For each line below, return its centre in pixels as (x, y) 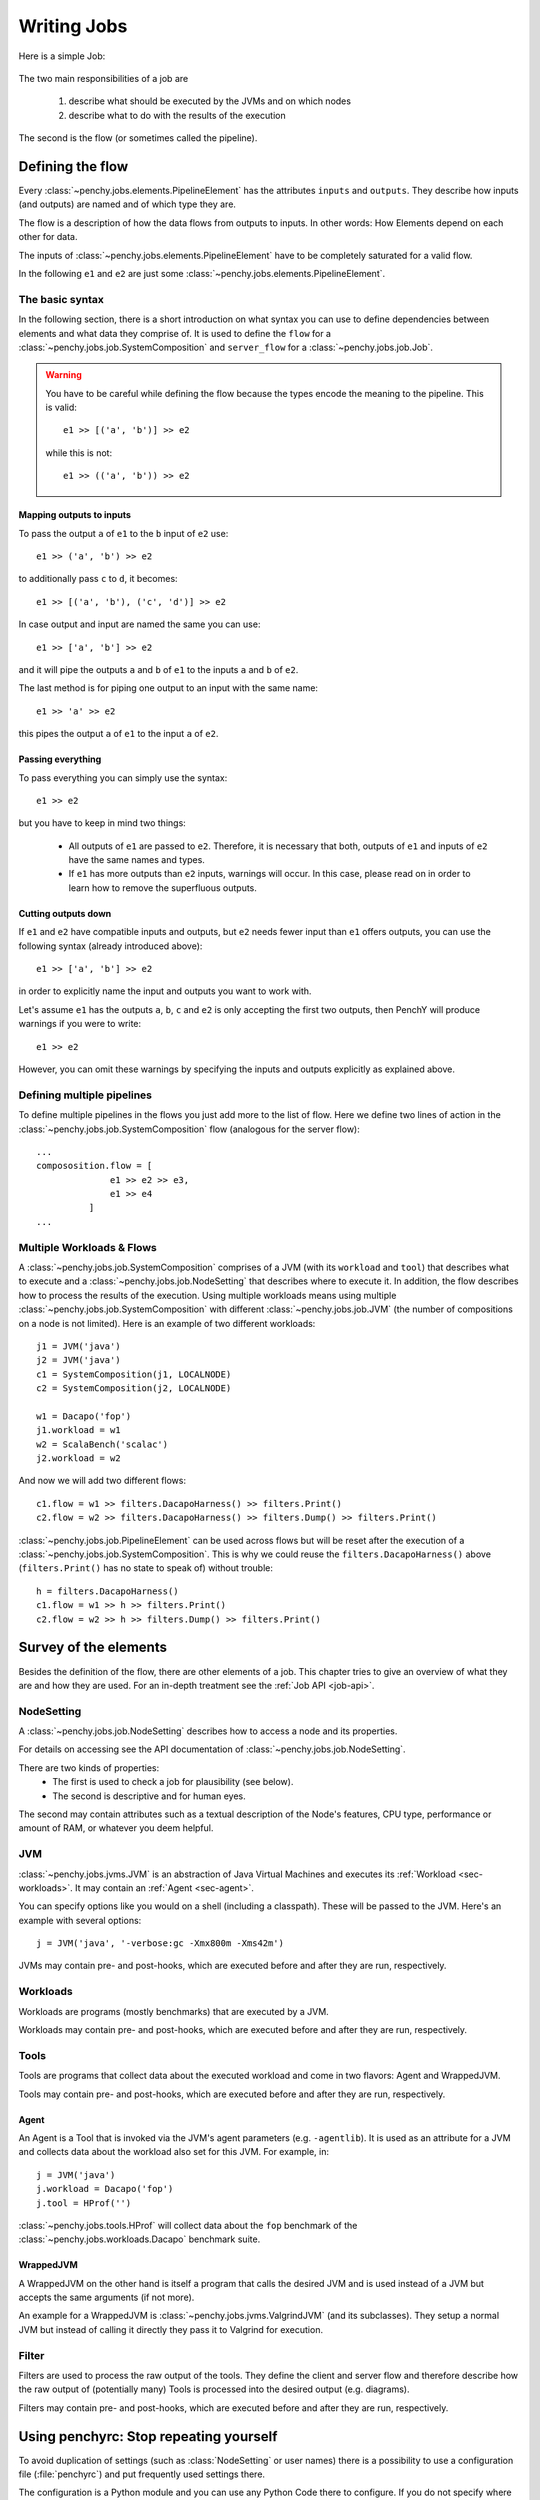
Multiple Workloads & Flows (87, 1247)
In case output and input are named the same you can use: (139, 624)
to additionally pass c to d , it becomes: (98, 579)
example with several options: (80, 1920)
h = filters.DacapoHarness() (107, 1591)
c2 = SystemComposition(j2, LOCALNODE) (134, 1388)
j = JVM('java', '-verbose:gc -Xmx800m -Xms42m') (160, 1943)
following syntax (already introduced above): (110, 946)
